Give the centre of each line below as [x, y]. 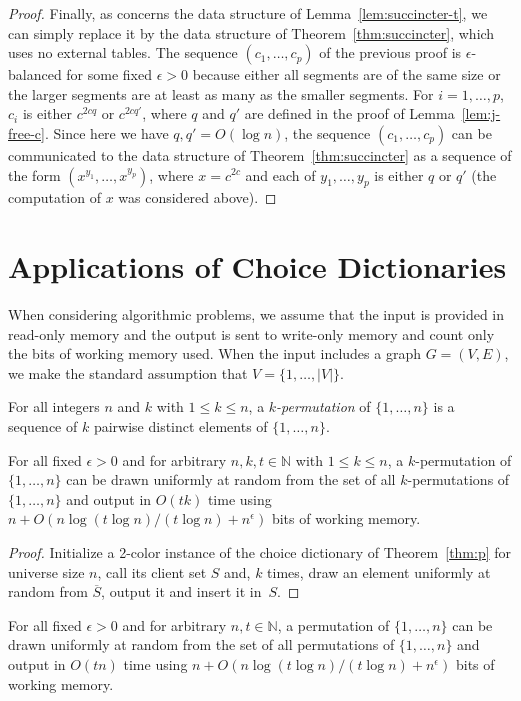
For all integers [54, 406]
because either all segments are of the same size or [346, 74]
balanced [35, 74]
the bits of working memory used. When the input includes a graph [214, 353]
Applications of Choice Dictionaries [257, 266]
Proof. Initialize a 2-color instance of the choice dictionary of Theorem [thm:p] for [260, 552]
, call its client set [152, 571]
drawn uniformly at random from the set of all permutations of [201, 644]
